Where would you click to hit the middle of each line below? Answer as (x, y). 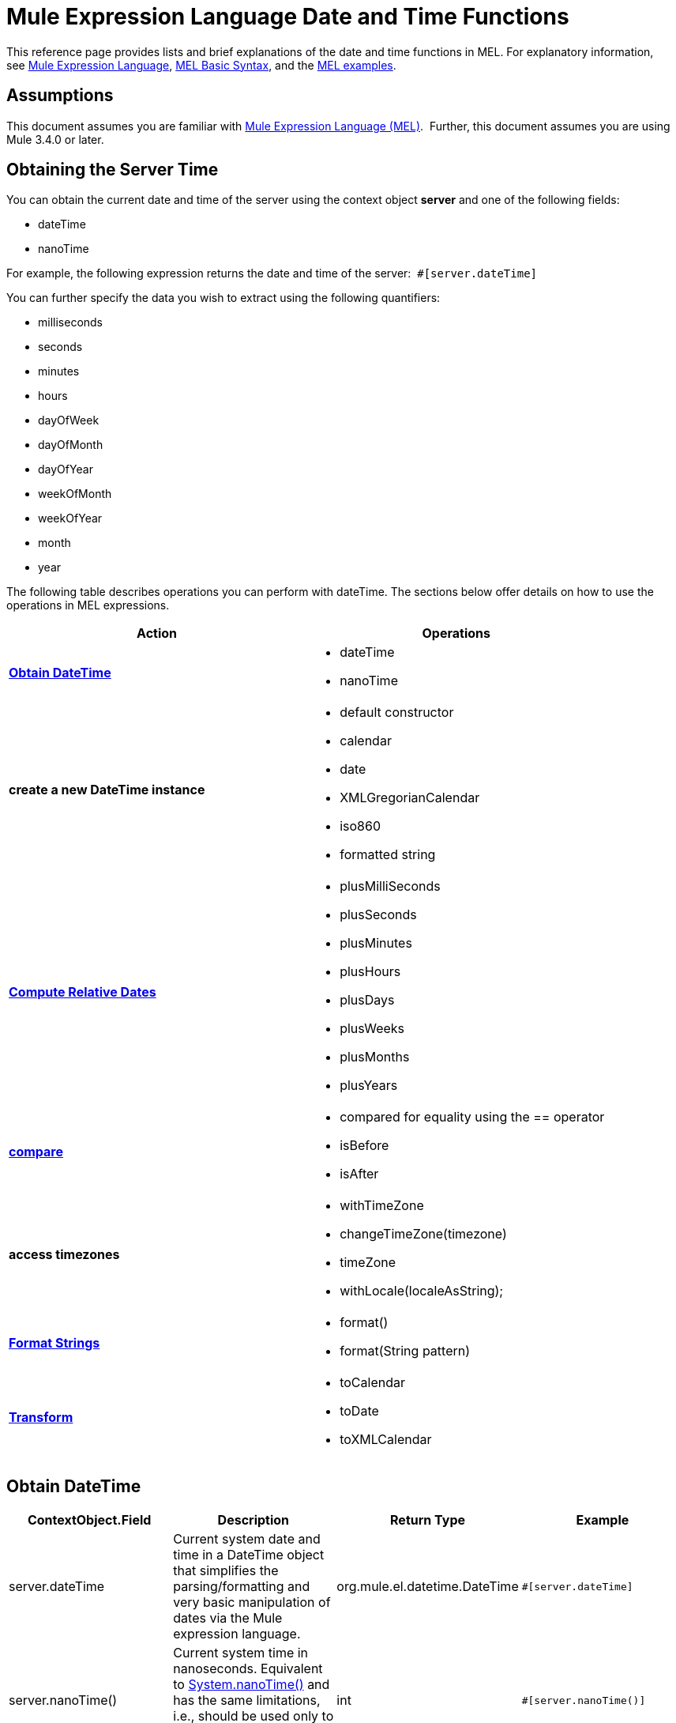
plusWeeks (372, 1029)
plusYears (369, 1086)
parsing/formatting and (242, 1587)
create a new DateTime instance (107, 790)
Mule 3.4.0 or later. (55, 139)
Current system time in (241, 1653)
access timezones (64, 1255)
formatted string (388, 855)
